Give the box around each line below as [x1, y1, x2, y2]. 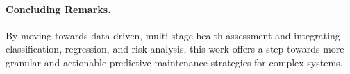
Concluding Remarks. [6, 1, 111, 16]
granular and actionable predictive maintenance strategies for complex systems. [6, 55, 343, 69]
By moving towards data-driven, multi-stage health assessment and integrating [6, 28, 340, 42]
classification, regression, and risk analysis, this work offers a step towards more [6, 41, 344, 56]
